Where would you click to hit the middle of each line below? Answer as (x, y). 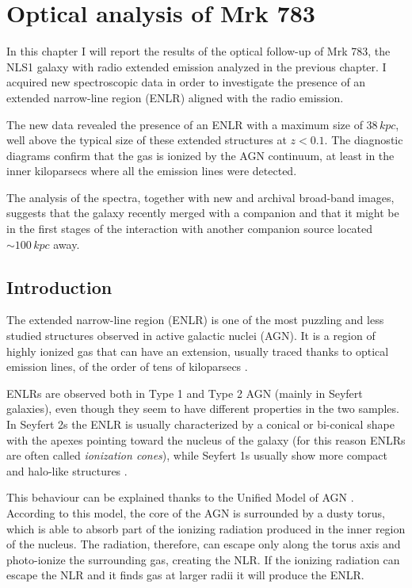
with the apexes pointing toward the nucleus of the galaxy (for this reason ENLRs (206, 439)
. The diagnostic (364, 140)
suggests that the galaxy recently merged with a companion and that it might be (203, 213)
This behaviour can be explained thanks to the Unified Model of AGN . (180, 497)
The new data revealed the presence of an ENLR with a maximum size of (185, 124)
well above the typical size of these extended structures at (147, 140)
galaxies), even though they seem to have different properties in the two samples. (203, 409)
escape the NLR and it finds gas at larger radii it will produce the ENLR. (185, 575)
